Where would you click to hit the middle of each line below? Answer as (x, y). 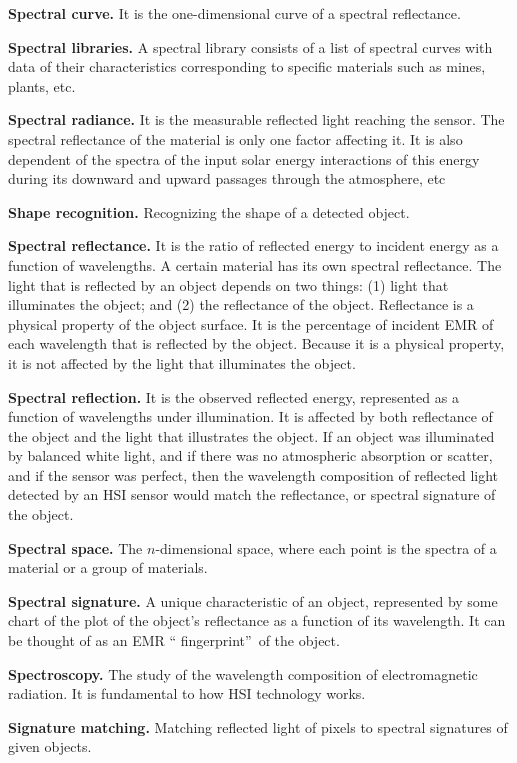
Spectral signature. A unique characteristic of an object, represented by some (253, 600)
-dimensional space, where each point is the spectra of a (326, 547)
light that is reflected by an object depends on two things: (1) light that (228, 284)
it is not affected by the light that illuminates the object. (182, 362)
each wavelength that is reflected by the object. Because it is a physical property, (256, 343)
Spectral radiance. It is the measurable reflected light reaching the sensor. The (256, 119)
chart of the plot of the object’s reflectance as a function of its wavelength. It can (257, 620)
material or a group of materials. (108, 567)
